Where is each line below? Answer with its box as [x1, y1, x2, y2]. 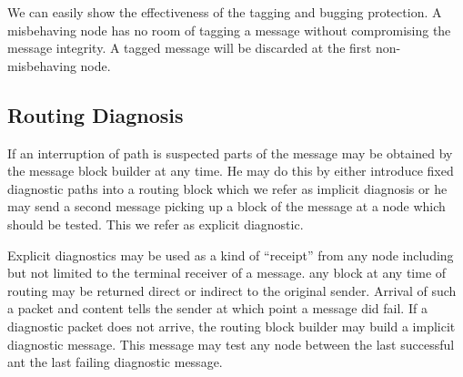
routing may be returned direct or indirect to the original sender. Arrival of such [7, 280, 457, 300]
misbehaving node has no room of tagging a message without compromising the [7, 20, 451, 39]
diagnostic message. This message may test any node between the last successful [7, 334, 455, 353]
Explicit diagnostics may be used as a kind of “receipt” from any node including [7, 245, 454, 264]
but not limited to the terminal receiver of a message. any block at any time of [7, 263, 447, 282]
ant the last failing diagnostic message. [7, 352, 223, 372]
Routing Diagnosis [7, 100, 184, 128]
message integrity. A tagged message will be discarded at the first [7, 38, 372, 57]
